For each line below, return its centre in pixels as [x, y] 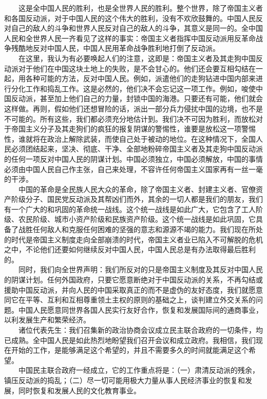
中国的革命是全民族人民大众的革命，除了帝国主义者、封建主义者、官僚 [137, 189]
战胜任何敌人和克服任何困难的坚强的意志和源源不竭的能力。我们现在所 [137, 229]
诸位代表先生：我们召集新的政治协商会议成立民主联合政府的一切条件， [137, 330]
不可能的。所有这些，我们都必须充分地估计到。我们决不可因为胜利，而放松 [130, 118]
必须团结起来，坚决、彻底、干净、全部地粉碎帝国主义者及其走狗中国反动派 [137, 149]
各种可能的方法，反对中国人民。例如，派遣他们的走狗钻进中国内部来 [140, 78]
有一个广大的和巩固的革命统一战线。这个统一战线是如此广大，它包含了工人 [130, 209]
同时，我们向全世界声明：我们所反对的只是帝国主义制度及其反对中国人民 [140, 269]
